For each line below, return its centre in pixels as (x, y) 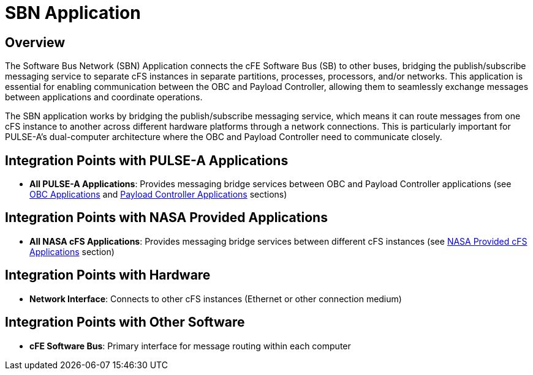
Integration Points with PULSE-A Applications (147, 160)
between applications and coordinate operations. (104, 97)
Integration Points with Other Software (125, 322)
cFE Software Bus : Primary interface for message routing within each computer (190, 346)
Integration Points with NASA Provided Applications (166, 218)
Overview (35, 42)
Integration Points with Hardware (108, 275)
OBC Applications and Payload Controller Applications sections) (158, 195)
